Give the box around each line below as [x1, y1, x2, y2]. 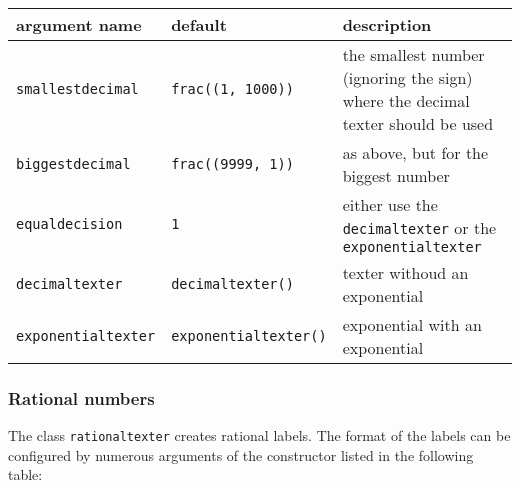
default [171, 13, 227, 36]
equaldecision [16, 216, 123, 232]
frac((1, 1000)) [171, 81, 294, 97]
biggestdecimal [16, 156, 131, 172]
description [342, 13, 432, 36]
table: [8, 464, 43, 485]
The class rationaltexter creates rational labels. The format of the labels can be [8, 425, 511, 446]
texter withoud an [342, 261, 469, 284]
